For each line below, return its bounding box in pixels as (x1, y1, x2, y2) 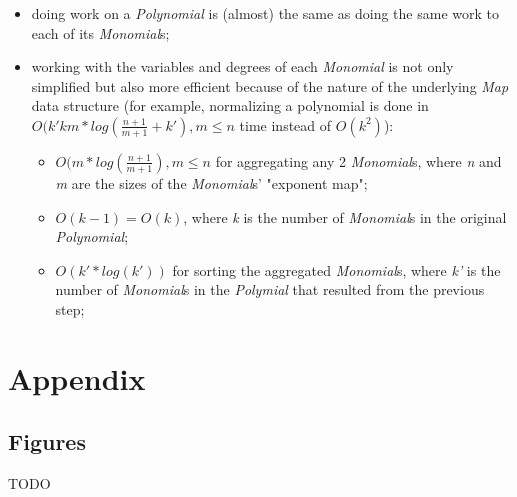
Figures (8, 426, 86, 457)
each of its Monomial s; (31, 22, 170, 43)
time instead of (239, 114, 332, 135)
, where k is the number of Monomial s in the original (183, 206, 507, 227)
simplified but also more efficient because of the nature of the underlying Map (31, 75, 509, 96)
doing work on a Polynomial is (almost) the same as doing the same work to (31, 3, 499, 23)
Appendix (8, 357, 146, 398)
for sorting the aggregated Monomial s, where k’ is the (172, 259, 501, 280)
